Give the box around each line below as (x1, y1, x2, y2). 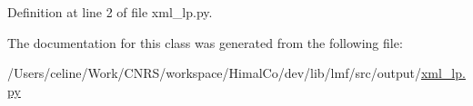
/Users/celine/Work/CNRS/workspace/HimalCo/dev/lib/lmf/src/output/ (7, 63, 421, 82)
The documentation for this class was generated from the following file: (7, 33, 403, 52)
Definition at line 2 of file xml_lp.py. (7, 3, 213, 21)
